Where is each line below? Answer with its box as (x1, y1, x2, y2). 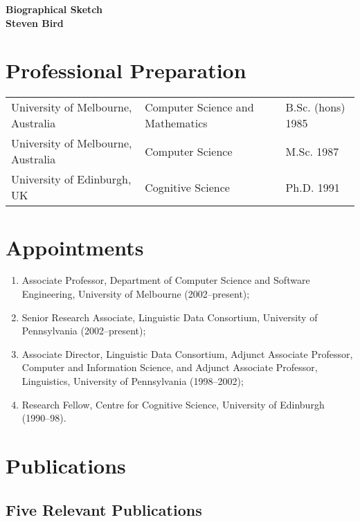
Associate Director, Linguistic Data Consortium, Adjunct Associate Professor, (21, 346, 353, 361)
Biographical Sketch (6, 2, 102, 16)
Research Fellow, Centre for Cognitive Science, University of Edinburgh (21, 397, 325, 411)
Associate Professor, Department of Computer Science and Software (21, 273, 310, 287)
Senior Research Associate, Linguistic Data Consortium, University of (21, 309, 318, 324)
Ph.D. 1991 (285, 179, 340, 195)
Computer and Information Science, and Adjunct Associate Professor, (21, 360, 318, 375)
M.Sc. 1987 (285, 143, 339, 159)
